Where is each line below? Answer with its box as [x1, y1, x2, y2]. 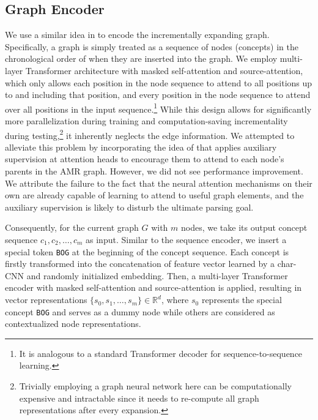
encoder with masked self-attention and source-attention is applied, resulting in [5, 281, 302, 294]
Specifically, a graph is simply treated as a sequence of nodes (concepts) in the [5, 40, 299, 53]
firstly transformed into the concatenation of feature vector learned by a [5, 257, 275, 270]
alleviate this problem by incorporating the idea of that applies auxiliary [5, 140, 277, 153]
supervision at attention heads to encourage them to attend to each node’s [5, 152, 284, 165]
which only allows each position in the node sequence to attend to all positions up [5, 76, 312, 89]
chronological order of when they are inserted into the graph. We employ [5, 52, 278, 65]
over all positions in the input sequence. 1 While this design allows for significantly [5, 100, 312, 115]
